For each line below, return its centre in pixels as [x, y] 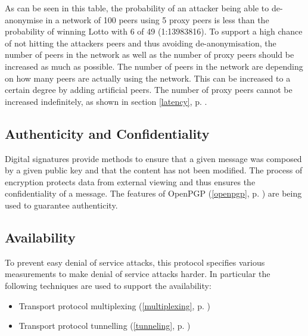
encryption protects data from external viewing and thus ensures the [130, 181]
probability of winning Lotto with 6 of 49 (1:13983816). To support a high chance [154, 31]
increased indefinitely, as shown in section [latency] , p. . [106, 101]
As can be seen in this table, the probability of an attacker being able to [137, 8]
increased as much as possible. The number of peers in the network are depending [154, 66]
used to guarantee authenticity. [61, 205]
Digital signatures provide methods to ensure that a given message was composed [153, 158]
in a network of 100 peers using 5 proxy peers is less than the [157, 19]
